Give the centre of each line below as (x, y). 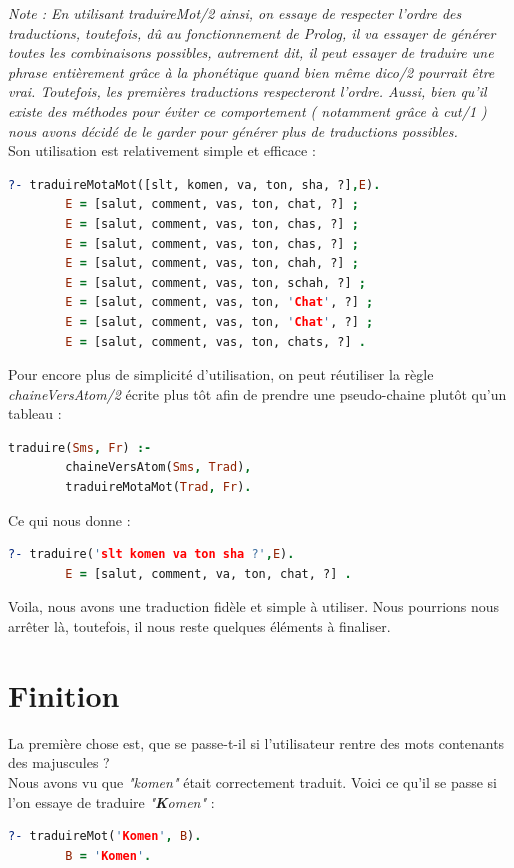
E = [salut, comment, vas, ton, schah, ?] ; (216, 282)
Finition (64, 694)
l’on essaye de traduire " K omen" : (111, 801)
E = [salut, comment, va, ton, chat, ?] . (208, 573)
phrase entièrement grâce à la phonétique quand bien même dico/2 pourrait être (251, 71)
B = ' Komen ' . (108, 855)
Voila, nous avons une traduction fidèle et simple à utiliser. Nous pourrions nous (254, 606)
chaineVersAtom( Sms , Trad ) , (158, 467)
